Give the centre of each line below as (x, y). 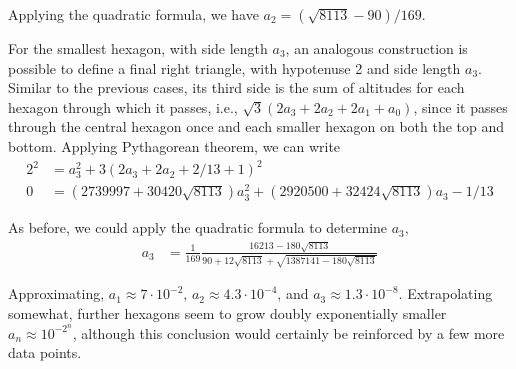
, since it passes (460, 106)
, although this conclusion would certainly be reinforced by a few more (288, 332)
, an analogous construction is (376, 48)
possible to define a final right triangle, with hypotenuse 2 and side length (234, 67)
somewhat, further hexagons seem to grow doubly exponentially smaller (227, 312)
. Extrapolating (445, 293)
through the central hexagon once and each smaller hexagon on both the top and (256, 126)
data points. (45, 352)
